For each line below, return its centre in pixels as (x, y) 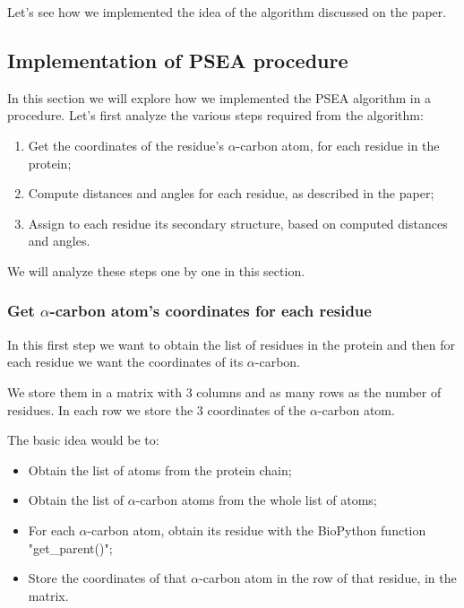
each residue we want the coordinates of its (125, 362)
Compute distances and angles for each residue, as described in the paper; (231, 193)
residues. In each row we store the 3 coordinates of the (157, 409)
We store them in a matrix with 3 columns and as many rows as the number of (224, 391)
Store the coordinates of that (107, 578)
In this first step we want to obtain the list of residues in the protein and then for (231, 344)
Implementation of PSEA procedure (178, 60)
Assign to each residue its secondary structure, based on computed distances (238, 223)
